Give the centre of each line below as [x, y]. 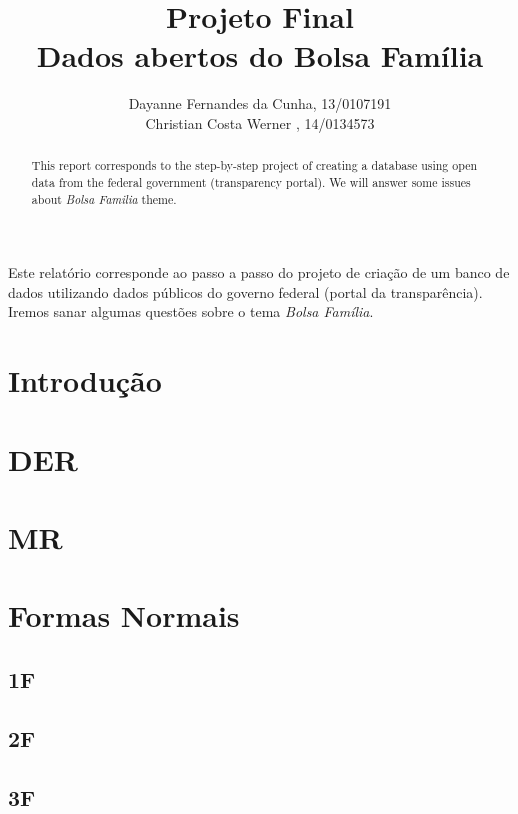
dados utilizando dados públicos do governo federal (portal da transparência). [245, 291]
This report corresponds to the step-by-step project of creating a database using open [254, 165]
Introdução [85, 380]
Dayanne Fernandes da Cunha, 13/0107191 [260, 103]
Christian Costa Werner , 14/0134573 [260, 122]
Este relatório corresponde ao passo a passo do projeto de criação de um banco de [259, 272]
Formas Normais [124, 615]
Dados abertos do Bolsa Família [260, 55]
